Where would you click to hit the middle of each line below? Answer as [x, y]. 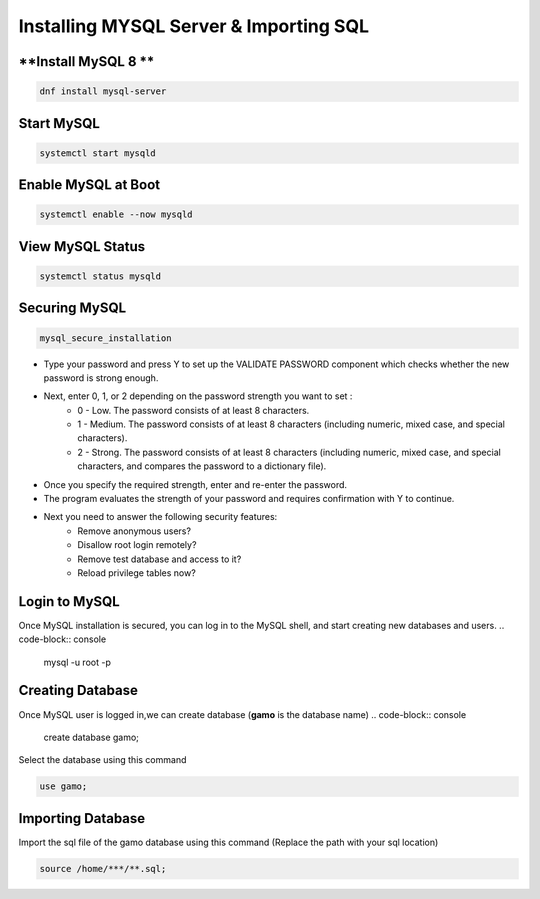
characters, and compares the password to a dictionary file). [202, 466]
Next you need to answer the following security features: [160, 517]
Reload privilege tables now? [137, 572]
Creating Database [78, 690]
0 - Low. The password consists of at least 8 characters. [193, 410]
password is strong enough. [101, 377]
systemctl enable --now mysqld [116, 214]
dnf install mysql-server [103, 91]
